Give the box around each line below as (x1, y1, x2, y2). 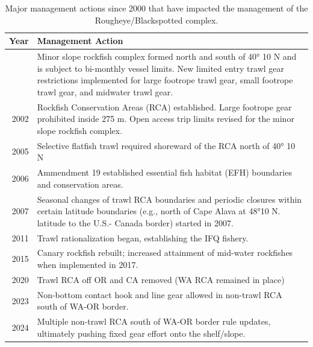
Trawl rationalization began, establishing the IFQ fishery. (37, 231, 249, 244)
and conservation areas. (37, 177, 123, 190)
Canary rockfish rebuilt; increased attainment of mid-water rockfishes (37, 246, 293, 259)
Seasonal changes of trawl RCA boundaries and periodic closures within (37, 193, 302, 205)
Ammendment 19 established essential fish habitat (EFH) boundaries (37, 166, 292, 179)
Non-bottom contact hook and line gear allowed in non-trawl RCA (37, 288, 282, 301)
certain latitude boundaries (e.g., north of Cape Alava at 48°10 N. (37, 205, 280, 217)
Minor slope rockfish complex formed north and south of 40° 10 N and (37, 50, 297, 63)
